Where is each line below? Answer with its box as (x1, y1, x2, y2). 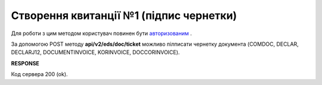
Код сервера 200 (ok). (11, 71, 68, 78)
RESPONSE (11, 59, 40, 67)
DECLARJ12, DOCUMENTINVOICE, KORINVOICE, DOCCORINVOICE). (11, 49, 180, 56)
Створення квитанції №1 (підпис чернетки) (11, 9, 237, 22)
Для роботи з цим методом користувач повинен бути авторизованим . (11, 30, 192, 37)
